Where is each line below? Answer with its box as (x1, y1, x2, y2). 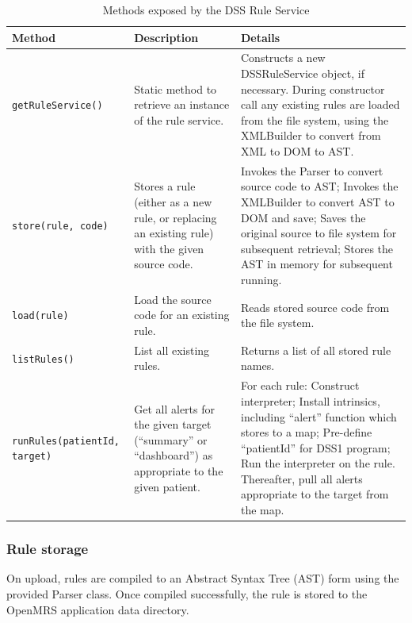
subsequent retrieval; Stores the (240, 240, 394, 256)
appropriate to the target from (240, 486, 389, 502)
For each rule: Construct (240, 377, 360, 394)
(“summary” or (134, 431, 208, 448)
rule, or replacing (134, 209, 217, 225)
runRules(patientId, (12, 435, 120, 447)
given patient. (134, 478, 200, 494)
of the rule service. (134, 111, 224, 128)
